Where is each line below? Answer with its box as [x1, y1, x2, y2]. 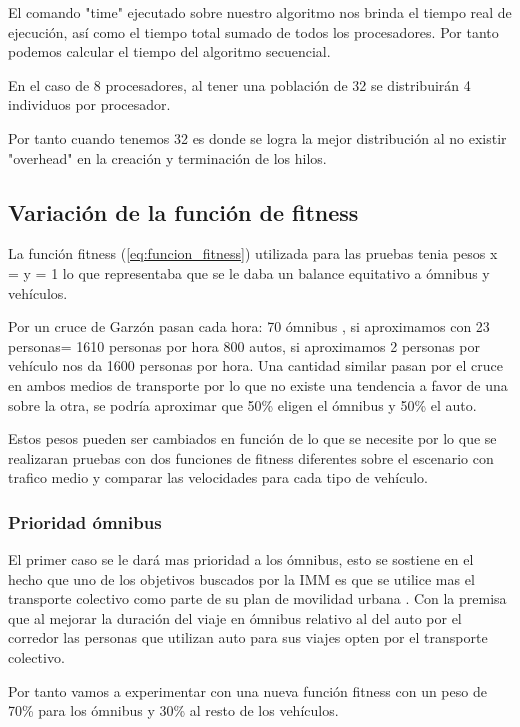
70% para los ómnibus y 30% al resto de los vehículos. [8, 700, 339, 721]
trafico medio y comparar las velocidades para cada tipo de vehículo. [8, 467, 428, 488]
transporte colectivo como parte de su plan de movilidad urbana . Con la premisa [8, 588, 507, 609]
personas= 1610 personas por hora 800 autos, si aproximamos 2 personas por [8, 335, 480, 356]
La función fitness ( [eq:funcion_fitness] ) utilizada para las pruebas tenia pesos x [8, 243, 498, 264]
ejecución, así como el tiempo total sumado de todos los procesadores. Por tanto [8, 21, 499, 42]
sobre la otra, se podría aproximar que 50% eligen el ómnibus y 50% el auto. [8, 394, 477, 415]
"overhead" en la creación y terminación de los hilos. [8, 147, 327, 168]
